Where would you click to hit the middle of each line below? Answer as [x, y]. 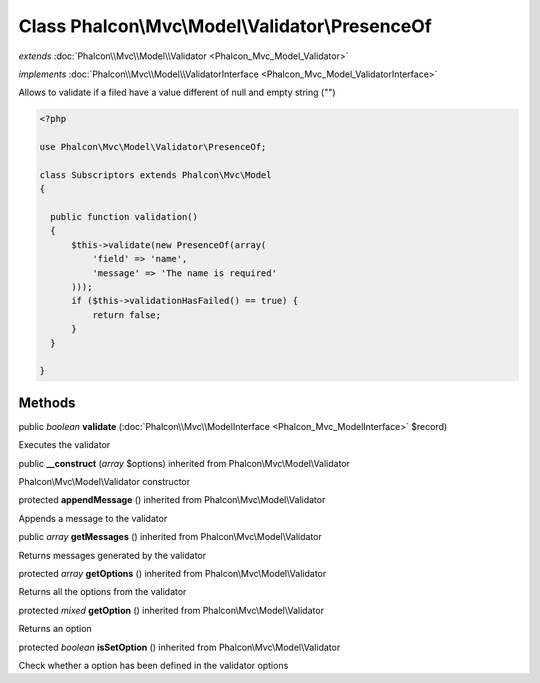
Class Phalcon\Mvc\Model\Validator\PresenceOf [225, 26]
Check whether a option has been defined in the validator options [153, 665]
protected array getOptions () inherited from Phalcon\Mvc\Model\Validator [172, 573]
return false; [126, 314]
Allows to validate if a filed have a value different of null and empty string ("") [177, 92]
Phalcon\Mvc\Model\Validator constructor [104, 482]
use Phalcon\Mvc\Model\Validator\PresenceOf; [153, 147]
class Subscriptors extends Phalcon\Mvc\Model [155, 174]
